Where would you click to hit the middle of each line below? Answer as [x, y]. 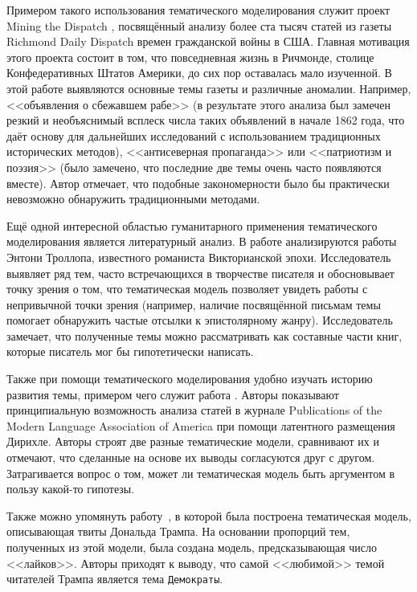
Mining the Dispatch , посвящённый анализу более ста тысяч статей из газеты [199, 25]
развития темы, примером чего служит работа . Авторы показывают [173, 394]
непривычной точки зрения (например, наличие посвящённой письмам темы [194, 304]
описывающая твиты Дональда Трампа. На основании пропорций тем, [178, 531]
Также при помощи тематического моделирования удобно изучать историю [190, 379]
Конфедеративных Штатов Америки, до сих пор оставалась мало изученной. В [199, 73]
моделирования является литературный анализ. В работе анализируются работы [202, 241]
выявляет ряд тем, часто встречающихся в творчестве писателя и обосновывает [200, 273]
